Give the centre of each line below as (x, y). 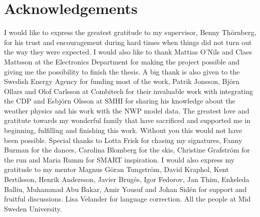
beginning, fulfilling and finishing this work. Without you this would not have (123, 130)
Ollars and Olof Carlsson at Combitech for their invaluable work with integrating (129, 91)
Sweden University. (33, 208)
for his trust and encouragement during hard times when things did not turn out (128, 42)
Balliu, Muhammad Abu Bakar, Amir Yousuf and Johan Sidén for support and (125, 189)
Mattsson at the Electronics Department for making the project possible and (122, 61)
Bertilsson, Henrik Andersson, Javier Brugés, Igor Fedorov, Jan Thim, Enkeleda (127, 179)
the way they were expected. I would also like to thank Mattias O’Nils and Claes (128, 52)
